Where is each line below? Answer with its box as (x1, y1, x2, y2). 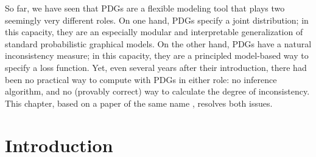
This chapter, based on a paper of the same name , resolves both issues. (5, 96, 273, 109)
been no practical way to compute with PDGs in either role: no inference (5, 73, 277, 85)
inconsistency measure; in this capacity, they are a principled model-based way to (5, 49, 309, 62)
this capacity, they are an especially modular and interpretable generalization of (5, 25, 303, 38)
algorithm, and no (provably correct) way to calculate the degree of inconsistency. (5, 85, 310, 98)
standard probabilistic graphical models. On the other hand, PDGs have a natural (5, 37, 312, 50)
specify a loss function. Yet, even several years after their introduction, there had (5, 61, 307, 73)
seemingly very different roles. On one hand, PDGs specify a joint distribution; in (5, 13, 309, 26)
